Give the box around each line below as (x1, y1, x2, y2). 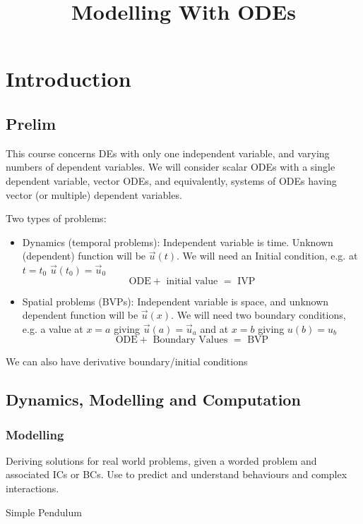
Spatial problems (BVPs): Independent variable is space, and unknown (22, 293, 329, 308)
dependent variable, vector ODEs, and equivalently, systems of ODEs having (6, 173, 337, 188)
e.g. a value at (22, 321, 83, 336)
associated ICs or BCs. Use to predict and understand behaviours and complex (6, 467, 347, 482)
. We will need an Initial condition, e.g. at (177, 248, 358, 263)
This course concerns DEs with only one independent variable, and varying (6, 145, 330, 160)
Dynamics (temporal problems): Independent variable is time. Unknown (22, 234, 333, 249)
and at (200, 321, 229, 336)
